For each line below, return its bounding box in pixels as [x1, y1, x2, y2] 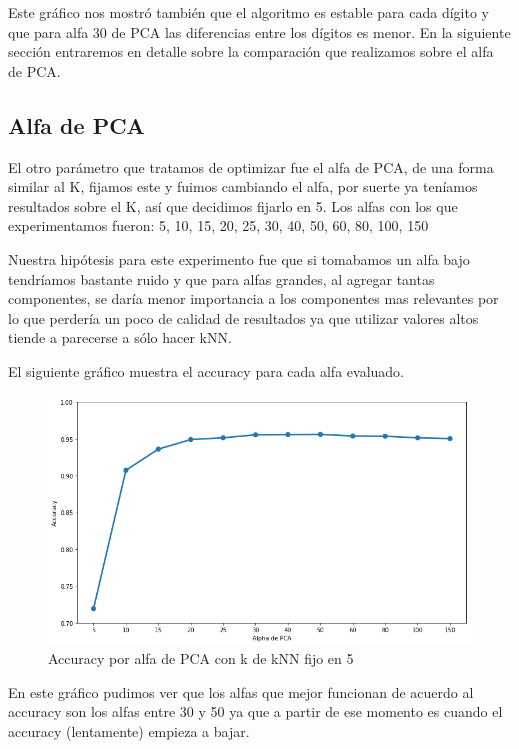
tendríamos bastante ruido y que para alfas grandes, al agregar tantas [8, 268, 435, 289]
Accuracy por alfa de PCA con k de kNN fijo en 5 [48, 648, 354, 669]
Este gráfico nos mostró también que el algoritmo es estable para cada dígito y [8, 2, 489, 22]
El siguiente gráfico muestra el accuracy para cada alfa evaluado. [8, 360, 404, 381]
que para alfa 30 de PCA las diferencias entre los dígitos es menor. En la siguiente [8, 21, 511, 42]
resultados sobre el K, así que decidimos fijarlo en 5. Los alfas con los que [8, 195, 458, 216]
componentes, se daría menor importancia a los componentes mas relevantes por [8, 288, 499, 309]
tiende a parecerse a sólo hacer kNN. [8, 327, 232, 348]
